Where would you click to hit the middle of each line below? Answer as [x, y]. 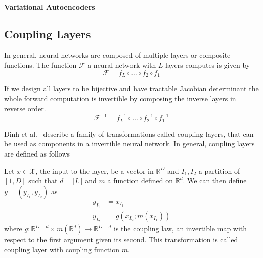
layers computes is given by [208, 64]
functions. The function [40, 64]
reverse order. [25, 108]
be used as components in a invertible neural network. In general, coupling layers [129, 144]
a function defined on [140, 180]
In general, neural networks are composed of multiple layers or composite [117, 55]
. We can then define [215, 180]
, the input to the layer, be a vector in [95, 170]
